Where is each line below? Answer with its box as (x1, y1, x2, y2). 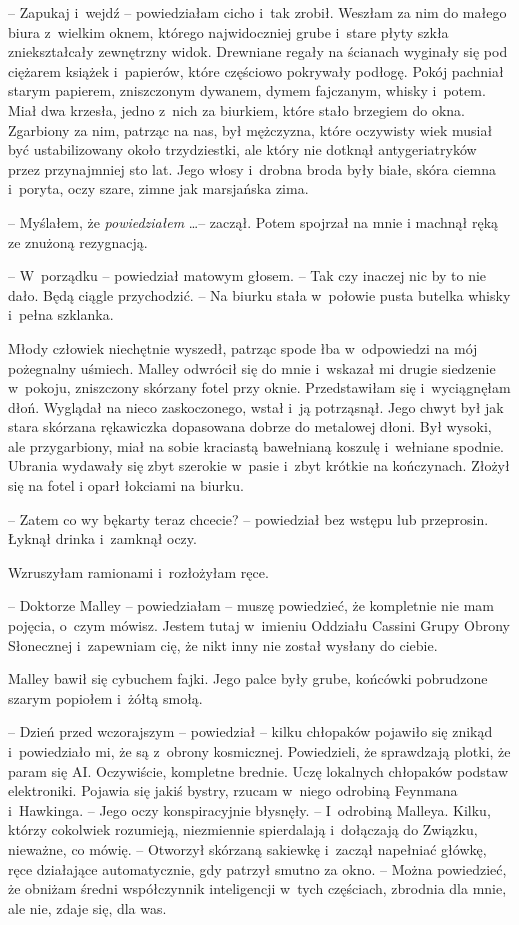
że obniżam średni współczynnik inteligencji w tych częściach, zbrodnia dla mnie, (8, 878, 507, 899)
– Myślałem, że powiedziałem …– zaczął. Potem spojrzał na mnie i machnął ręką (8, 211, 499, 232)
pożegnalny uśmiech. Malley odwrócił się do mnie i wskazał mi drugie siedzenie (8, 357, 496, 378)
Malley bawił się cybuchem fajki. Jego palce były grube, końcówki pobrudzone (8, 668, 488, 689)
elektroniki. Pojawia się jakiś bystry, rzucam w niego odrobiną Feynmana (8, 780, 458, 801)
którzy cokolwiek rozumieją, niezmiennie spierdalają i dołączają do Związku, (8, 819, 478, 840)
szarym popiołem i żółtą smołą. (8, 687, 203, 708)
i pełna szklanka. (8, 304, 114, 325)
